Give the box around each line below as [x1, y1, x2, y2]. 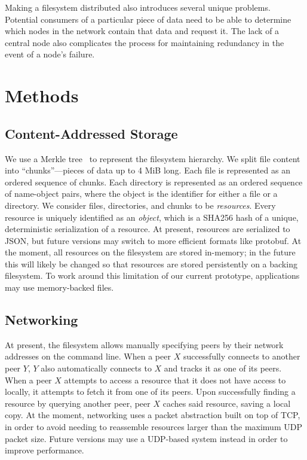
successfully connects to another [183, 350, 300, 362]
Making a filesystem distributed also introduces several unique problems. [5, 1, 271, 13]
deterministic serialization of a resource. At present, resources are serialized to [5, 223, 290, 235]
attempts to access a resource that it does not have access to [64, 373, 286, 386]
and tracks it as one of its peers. [164, 362, 282, 374]
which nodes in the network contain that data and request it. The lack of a [5, 25, 280, 37]
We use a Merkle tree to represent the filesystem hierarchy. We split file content [5, 152, 300, 164]
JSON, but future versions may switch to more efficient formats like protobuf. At [5, 234, 302, 246]
